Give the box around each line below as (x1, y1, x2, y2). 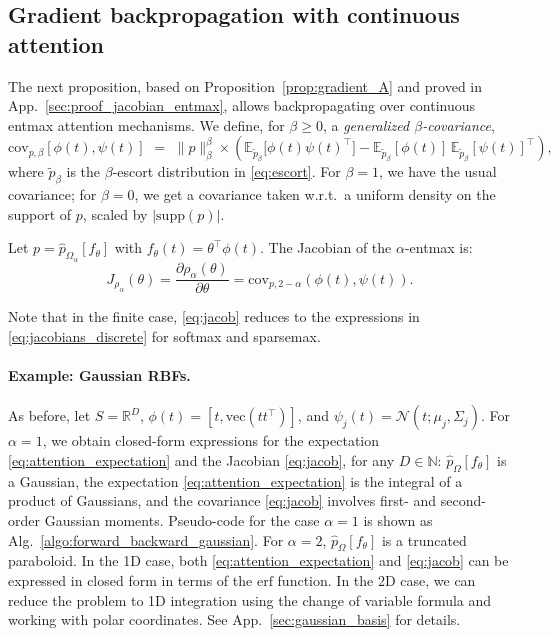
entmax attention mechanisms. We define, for (8, 114, 285, 135)
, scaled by (82, 203, 148, 224)
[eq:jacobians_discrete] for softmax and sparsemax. (8, 325, 321, 346)
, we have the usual (379, 161, 497, 182)
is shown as (363, 509, 433, 530)
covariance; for (8, 184, 97, 205)
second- (440, 490, 486, 511)
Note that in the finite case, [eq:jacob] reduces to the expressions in (8, 306, 420, 327)
